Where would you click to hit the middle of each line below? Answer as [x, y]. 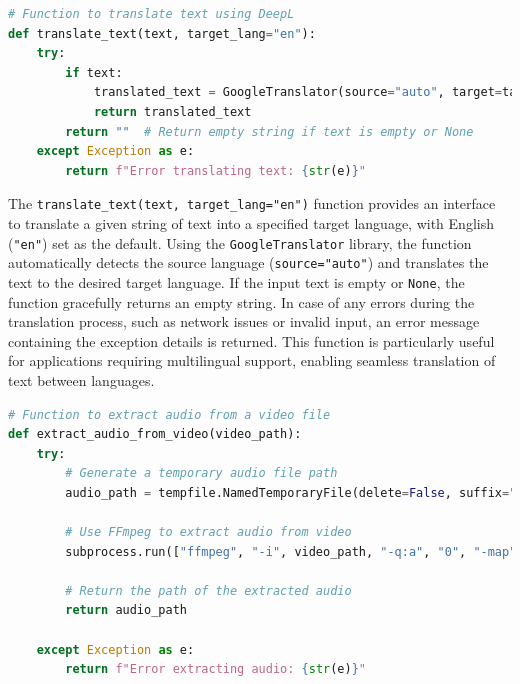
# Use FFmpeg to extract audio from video [208, 532]
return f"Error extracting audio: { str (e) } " [216, 669]
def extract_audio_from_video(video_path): [155, 434]
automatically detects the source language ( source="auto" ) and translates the [248, 262]
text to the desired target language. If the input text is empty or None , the [236, 281]
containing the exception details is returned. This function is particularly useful [251, 340]
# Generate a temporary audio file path [201, 473]
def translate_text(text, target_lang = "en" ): [162, 33]
